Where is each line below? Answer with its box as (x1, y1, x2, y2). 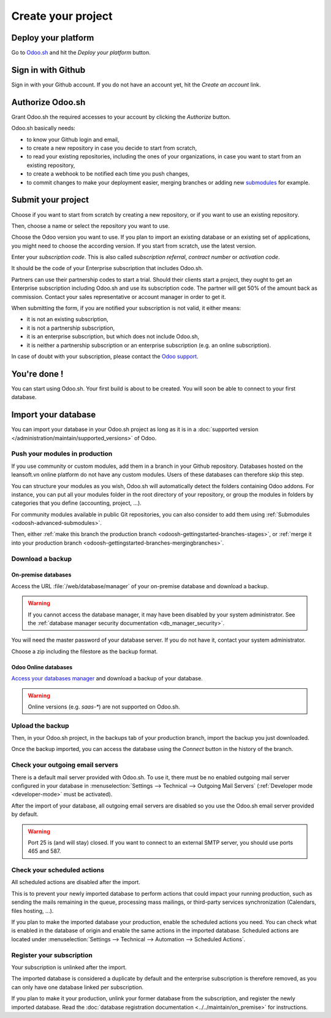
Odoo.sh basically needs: (11, 125, 76, 132)
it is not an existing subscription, (26, 316, 108, 323)
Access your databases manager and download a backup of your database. (11, 675, 203, 682)
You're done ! (11, 368, 64, 379)
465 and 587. (28, 847, 61, 855)
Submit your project (11, 195, 89, 205)
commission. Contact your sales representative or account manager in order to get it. (11, 293, 226, 300)
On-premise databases (11, 571, 72, 578)
